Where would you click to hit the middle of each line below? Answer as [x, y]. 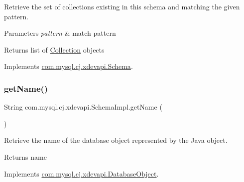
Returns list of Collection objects [54, 49]
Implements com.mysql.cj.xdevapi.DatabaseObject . [81, 173]
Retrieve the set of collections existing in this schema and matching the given [122, 6]
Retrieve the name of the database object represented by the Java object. [116, 140]
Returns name [25, 156]
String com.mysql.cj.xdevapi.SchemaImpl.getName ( [83, 107]
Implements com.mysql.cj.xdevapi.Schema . [68, 66]
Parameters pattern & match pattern [60, 33]
